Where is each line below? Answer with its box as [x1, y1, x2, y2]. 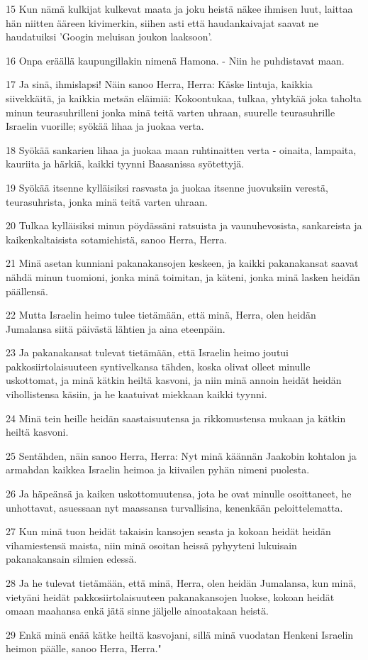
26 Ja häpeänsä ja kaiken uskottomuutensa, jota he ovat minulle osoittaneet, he [6, 486, 352, 501]
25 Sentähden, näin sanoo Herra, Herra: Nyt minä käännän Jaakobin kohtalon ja [6, 448, 357, 463]
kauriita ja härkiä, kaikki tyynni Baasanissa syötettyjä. [6, 156, 245, 171]
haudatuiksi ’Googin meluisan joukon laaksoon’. [6, 29, 213, 44]
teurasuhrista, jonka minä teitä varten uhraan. [6, 194, 208, 209]
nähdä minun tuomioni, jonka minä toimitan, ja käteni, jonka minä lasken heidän [6, 269, 360, 284]
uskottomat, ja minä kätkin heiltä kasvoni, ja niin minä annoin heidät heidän [6, 373, 342, 387]
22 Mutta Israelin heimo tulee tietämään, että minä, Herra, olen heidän [6, 307, 316, 322]
